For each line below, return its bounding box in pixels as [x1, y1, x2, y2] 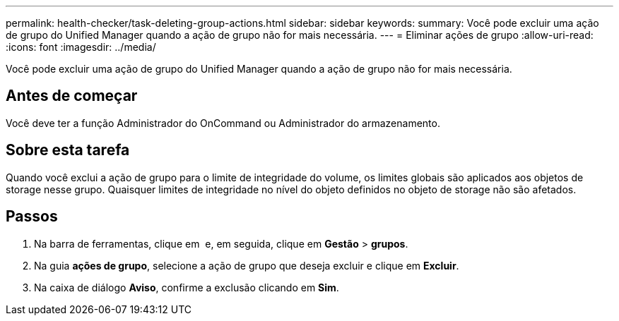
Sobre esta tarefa [6, 141, 130, 159]
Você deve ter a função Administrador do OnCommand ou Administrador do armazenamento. [6, 116, 440, 129]
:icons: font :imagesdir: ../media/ [6, 41, 156, 53]
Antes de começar [6, 87, 138, 105]
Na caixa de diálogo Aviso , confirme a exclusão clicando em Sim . [34, 281, 339, 293]
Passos [6, 207, 58, 226]
